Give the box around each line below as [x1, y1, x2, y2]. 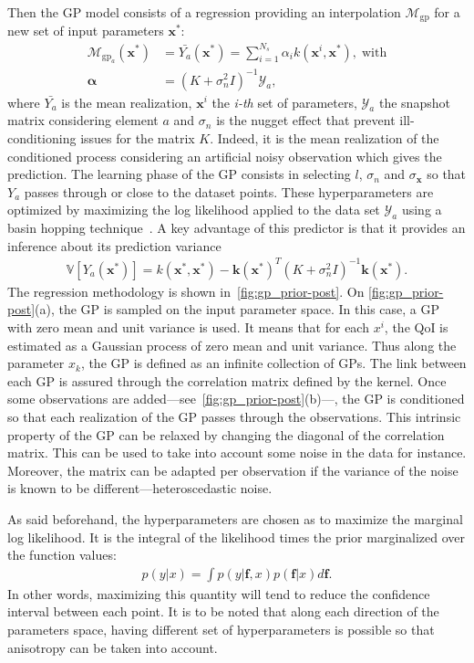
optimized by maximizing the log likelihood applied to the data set [7, 200, 380, 219]
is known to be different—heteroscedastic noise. [7, 479, 273, 498]
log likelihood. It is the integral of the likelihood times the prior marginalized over [7, 527, 466, 546]
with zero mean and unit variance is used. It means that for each [7, 317, 369, 336]
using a [401, 200, 442, 219]
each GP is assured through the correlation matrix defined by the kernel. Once [7, 371, 447, 390]
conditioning [7, 128, 77, 147]
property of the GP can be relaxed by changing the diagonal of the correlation [7, 425, 445, 444]
